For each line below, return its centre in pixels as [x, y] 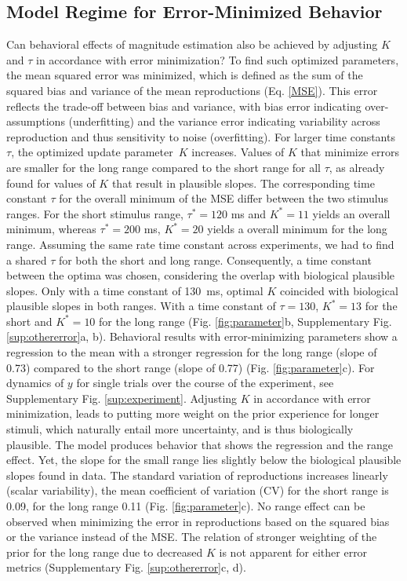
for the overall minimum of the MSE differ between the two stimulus [223, 198]
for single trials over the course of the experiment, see [205, 383]
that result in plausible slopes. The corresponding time [243, 183]
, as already [357, 167]
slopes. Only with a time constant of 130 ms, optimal [135, 290]
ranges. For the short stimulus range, [95, 213]
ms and [249, 213]
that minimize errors [350, 152]
